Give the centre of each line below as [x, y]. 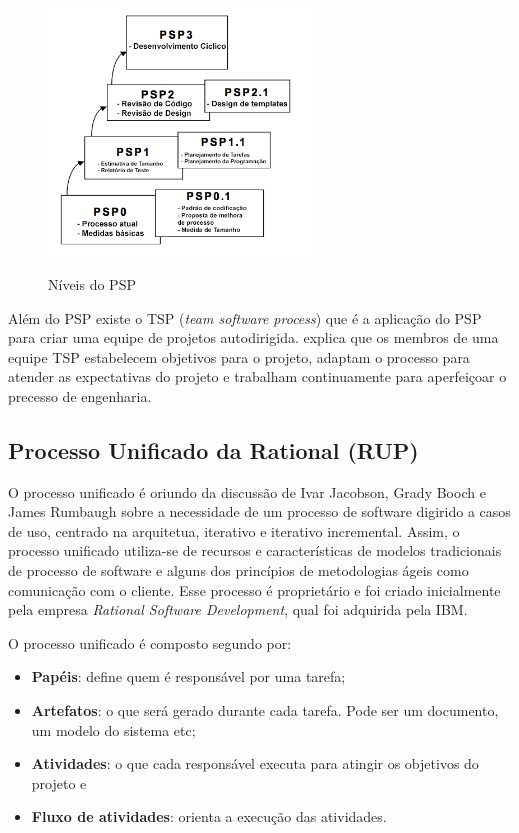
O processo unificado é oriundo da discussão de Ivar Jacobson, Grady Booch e [247, 491]
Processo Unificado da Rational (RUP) [213, 449]
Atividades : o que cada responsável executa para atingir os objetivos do [255, 763]
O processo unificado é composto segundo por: [150, 642]
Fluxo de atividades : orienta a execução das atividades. [209, 816]
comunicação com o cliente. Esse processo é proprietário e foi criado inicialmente [254, 589]
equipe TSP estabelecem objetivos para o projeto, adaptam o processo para [239, 356]
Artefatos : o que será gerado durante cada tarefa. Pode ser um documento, [265, 710]
